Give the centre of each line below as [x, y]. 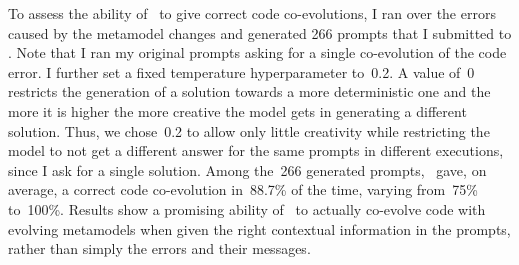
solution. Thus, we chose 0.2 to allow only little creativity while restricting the [249, 130]
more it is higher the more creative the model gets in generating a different [237, 110]
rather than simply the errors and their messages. [159, 248]
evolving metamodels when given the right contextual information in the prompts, [259, 228]
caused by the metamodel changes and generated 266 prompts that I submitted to [260, 32]
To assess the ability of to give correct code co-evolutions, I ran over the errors [252, 13]
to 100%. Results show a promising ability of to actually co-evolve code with [247, 208]
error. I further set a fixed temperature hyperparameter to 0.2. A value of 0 [241, 71]
